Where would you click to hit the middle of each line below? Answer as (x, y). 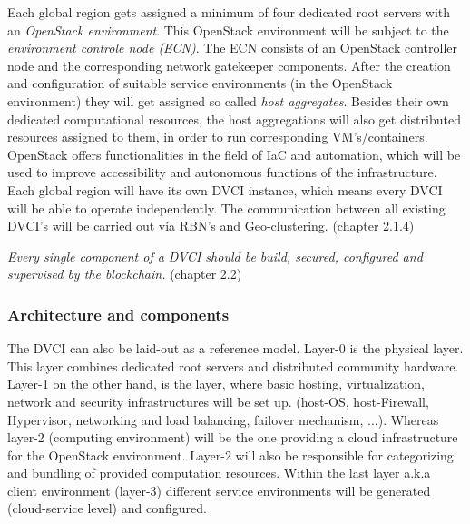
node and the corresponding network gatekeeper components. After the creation (229, 65)
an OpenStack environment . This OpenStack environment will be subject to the (228, 30)
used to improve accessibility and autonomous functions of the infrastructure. (222, 172)
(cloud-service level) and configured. (107, 508)
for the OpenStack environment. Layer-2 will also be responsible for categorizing (230, 455)
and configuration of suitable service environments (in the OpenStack (200, 83)
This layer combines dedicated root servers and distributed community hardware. (233, 366)
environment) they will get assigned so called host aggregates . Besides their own (228, 100)
